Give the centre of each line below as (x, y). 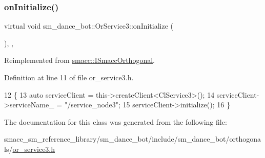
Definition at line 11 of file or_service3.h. (69, 77)
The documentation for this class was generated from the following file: (116, 121)
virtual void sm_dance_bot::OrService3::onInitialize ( (89, 26)
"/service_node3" (91, 105)
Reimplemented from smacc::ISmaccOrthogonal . (79, 60)
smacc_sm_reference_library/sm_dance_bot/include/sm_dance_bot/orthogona (133, 139)
